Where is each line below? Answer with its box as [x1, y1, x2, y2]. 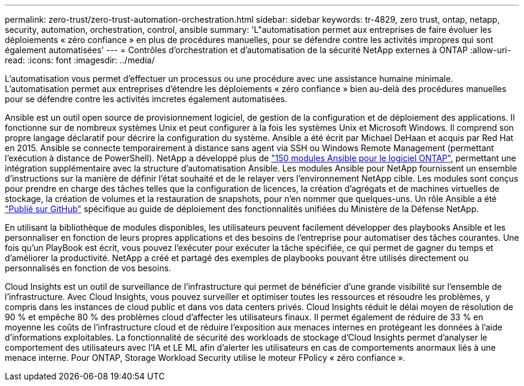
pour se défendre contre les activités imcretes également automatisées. [5, 94, 288, 104]
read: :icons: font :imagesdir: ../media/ [5, 55, 155, 65]
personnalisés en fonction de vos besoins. [5, 263, 171, 273]
